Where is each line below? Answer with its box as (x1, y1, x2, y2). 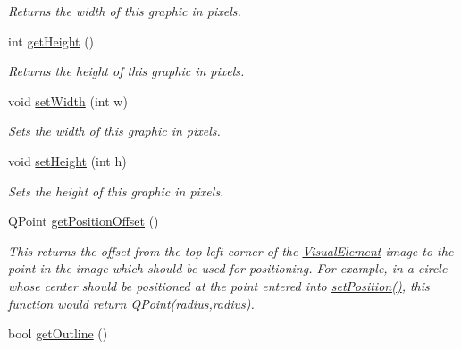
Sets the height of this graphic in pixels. (8, 181, 224, 200)
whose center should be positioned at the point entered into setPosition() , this (8, 276, 430, 295)
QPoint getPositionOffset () (8, 212, 159, 230)
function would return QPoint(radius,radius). (8, 294, 255, 312)
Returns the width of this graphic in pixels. (8, 2, 241, 20)
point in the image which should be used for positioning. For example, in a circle (8, 259, 448, 278)
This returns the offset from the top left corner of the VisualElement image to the (8, 241, 454, 260)
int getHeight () (8, 31, 95, 50)
